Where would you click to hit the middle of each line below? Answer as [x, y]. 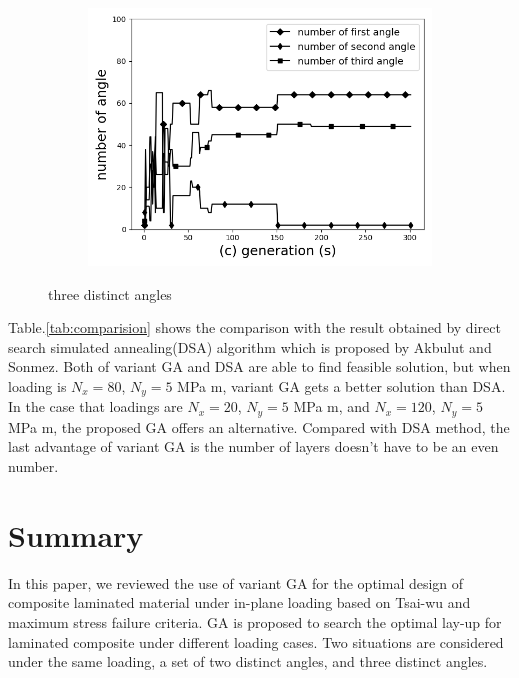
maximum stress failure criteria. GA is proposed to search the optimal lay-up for [255, 621]
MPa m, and [331, 406]
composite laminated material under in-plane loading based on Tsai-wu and [239, 602]
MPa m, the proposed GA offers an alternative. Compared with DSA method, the [259, 426]
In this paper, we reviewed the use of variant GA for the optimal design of [236, 582]
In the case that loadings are [95, 406]
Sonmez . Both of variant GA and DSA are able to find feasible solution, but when [259, 366]
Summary [76, 534]
